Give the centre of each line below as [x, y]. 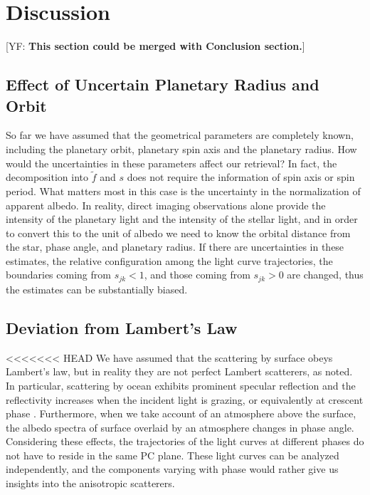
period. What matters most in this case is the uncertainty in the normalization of [183, 191]
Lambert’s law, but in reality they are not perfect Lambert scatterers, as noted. [179, 371]
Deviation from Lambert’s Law [122, 327]
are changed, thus [325, 275]
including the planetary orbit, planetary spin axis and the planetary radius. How [181, 148]
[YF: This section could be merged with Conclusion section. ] [155, 46]
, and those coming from [197, 275]
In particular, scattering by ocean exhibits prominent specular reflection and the [181, 385]
